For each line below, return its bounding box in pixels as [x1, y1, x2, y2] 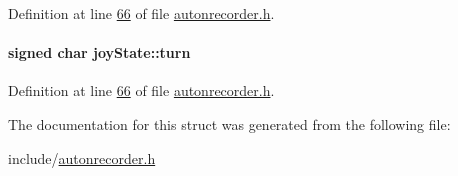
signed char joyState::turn [8, 42, 191, 63]
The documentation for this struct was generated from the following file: [8, 113, 451, 134]
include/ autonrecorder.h [8, 147, 156, 168]
